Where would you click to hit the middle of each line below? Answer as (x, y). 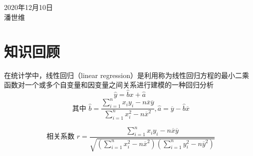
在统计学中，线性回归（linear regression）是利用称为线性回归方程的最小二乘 (127, 75)
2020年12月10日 (28, 7)
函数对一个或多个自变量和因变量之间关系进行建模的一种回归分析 (109, 85)
